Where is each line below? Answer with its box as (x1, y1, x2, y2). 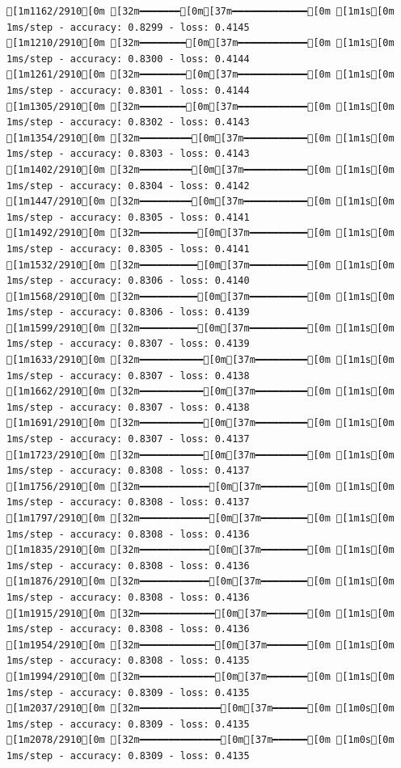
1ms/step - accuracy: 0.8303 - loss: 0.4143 (6, 148, 250, 160)
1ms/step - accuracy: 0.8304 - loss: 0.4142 (6, 179, 250, 192)
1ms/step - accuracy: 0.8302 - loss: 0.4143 (6, 116, 250, 129)
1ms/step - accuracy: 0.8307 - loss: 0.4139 (6, 338, 250, 350)
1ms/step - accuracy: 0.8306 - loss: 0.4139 (6, 306, 250, 319)
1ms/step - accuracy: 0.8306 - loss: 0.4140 (6, 275, 250, 287)
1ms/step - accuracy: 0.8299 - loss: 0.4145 (6, 21, 250, 33)
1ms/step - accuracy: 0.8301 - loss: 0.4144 (6, 84, 250, 96)
